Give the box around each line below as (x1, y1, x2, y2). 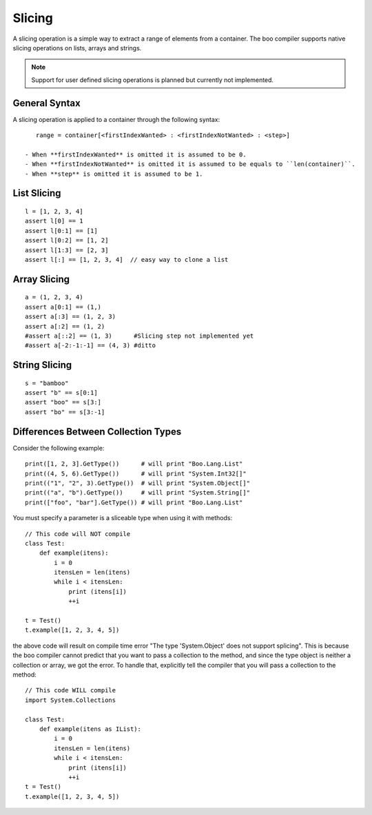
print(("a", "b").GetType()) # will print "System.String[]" (25, 489, 251, 497)
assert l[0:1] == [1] (25, 227, 98, 234)
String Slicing (12, 359, 72, 371)
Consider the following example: (12, 444, 105, 452)
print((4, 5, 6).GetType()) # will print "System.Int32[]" (25, 469, 247, 477)
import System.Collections (25, 696, 116, 704)
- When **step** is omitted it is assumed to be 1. (25, 169, 203, 178)
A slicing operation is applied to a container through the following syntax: (12, 115, 220, 123)
